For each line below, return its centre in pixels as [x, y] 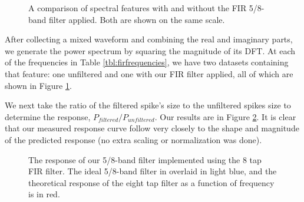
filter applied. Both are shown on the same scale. [137, 19]
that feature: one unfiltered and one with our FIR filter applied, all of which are [149, 73]
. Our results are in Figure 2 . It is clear [225, 116]
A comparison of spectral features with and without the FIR [138, 8]
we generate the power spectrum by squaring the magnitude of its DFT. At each [150, 50]
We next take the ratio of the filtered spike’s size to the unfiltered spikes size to [148, 105]
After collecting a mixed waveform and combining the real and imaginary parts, [149, 39]
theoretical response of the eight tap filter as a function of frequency [151, 182]
